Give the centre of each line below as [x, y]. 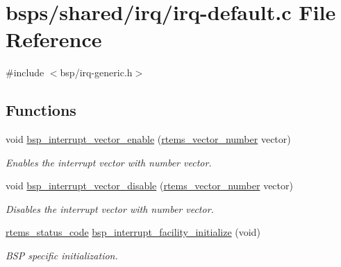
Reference [54, 39]
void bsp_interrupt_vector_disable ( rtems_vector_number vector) [149, 186]
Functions [41, 110]
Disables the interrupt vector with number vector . [110, 208]
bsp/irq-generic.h [96, 72]
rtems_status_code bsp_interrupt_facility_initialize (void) [133, 232]
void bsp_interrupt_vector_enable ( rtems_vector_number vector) [148, 139]
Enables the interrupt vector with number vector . [109, 162]
